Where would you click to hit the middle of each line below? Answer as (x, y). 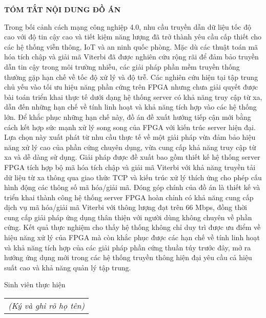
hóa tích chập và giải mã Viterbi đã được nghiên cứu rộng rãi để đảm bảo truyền (131, 57)
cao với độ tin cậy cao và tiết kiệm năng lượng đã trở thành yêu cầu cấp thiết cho (133, 37)
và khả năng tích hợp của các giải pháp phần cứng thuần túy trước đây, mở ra (128, 247)
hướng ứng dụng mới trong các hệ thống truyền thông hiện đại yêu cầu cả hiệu (128, 257)
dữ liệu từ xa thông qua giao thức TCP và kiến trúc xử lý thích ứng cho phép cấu (133, 177)
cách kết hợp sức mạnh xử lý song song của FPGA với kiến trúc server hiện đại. (130, 127)
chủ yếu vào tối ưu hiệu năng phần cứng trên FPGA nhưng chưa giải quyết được (131, 87)
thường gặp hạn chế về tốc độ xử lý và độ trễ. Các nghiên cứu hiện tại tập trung (131, 77)
